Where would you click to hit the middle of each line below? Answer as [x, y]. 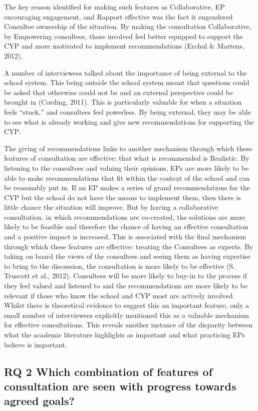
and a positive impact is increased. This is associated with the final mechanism [125, 237]
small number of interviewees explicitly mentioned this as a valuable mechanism [126, 315]
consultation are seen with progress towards [120, 386]
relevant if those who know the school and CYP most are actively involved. [119, 295]
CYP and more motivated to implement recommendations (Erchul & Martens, [124, 46]
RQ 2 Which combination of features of [108, 371]
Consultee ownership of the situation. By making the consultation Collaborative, [128, 26]
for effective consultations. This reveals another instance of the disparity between [128, 325]
